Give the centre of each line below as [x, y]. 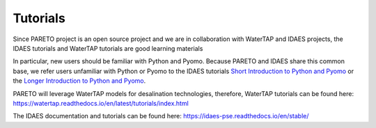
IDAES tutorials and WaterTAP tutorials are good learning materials [108, 48]
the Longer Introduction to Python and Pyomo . [79, 81]
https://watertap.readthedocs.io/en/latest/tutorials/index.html [101, 103]
